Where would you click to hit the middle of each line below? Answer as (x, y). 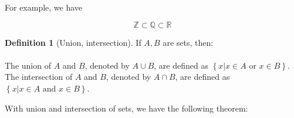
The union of (28, 65)
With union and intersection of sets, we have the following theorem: (126, 108)
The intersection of (39, 77)
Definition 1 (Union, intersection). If (73, 42)
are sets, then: (188, 42)
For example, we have (44, 7)
